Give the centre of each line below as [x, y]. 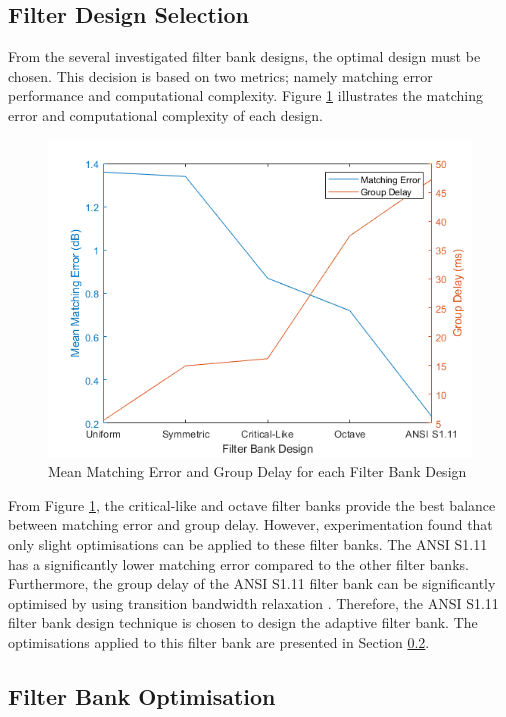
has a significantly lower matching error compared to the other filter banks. [238, 563]
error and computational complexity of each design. [165, 114]
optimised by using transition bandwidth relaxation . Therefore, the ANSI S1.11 [253, 602]
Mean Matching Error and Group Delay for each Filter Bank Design [257, 471]
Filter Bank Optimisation [142, 695]
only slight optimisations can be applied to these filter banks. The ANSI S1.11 [248, 543]
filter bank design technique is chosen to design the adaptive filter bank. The [243, 622]
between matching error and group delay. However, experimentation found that [250, 524]
